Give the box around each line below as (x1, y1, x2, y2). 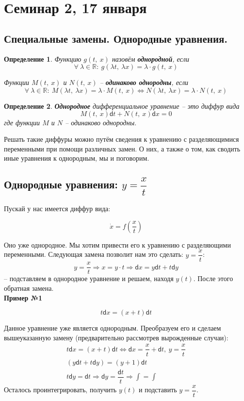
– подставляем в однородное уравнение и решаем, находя (4, 273, 174, 284)
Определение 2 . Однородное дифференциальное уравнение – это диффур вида (4, 100, 240, 111)
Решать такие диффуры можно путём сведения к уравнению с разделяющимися (4, 134, 239, 144)
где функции (4, 117, 40, 128)
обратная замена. (4, 283, 54, 293)
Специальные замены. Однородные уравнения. (4, 31, 228, 46)
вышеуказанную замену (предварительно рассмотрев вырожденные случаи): (4, 332, 228, 342)
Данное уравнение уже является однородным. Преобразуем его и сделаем (4, 323, 221, 333)
